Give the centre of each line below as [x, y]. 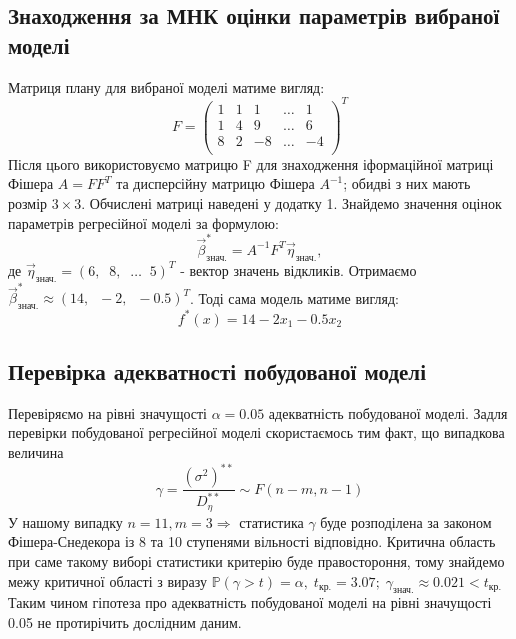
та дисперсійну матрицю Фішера [215, 183]
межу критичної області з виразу [108, 580]
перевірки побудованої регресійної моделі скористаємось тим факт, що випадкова [256, 432]
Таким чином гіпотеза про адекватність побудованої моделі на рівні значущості [250, 602]
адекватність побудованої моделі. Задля [388, 412]
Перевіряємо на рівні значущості [107, 412]
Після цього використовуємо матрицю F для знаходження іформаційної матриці [251, 163]
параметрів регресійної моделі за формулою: [143, 222]
